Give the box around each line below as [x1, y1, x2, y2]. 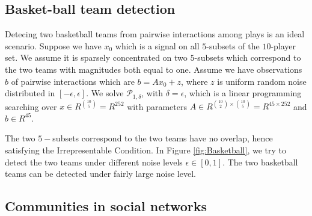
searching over [5, 100, 57, 113]
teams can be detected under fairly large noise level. [5, 167, 196, 180]
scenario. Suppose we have [5, 39, 102, 52]
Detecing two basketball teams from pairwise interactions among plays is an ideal [5, 28, 305, 40]
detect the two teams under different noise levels [5, 155, 183, 168]
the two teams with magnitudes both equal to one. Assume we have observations [5, 63, 302, 75]
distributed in [5, 87, 55, 99]
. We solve [86, 87, 124, 99]
